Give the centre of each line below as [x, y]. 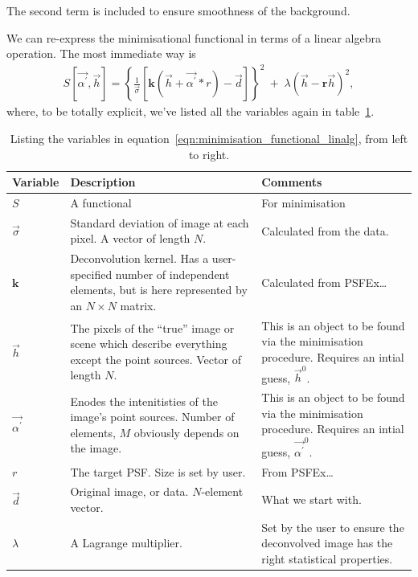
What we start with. [311, 499]
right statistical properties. [327, 559]
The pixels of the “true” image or [152, 327]
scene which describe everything [149, 344]
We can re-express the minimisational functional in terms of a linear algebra [194, 37]
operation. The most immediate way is [101, 53]
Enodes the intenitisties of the [144, 401]
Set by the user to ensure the [333, 527]
